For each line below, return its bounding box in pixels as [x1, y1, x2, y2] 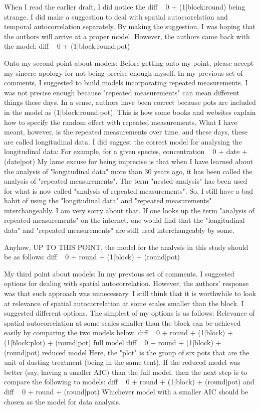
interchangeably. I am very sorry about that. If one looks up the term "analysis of [4, 205, 254, 215]
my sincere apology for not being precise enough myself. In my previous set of [4, 67, 243, 78]
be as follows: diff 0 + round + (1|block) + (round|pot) [4, 251, 180, 262]
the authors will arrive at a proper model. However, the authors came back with [4, 31, 250, 41]
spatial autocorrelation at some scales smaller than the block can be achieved [4, 317, 241, 328]
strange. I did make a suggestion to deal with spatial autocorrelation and [4, 11, 228, 22]
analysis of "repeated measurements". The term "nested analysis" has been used [4, 176, 247, 186]
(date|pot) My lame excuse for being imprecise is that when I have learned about [4, 156, 253, 166]
